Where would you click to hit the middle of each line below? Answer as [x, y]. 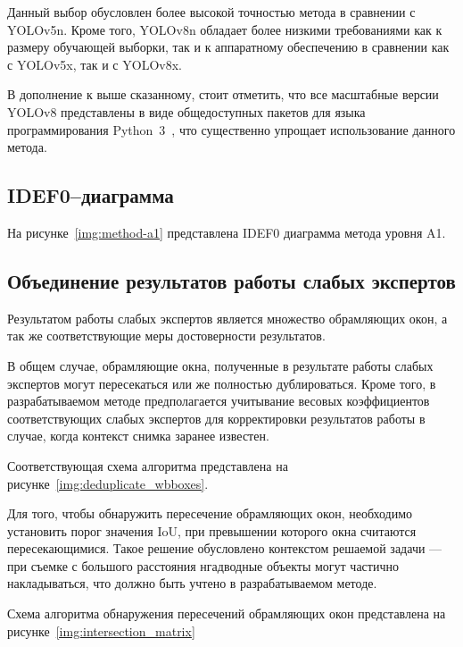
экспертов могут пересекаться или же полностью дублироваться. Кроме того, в [222, 383]
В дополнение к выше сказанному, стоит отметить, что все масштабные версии [223, 94]
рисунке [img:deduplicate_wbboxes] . [108, 483]
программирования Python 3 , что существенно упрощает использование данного [231, 129]
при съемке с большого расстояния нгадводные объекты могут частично [203, 565]
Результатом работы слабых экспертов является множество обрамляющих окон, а [227, 318]
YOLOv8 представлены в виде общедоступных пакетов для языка [186, 111]
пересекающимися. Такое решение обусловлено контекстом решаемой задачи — [225, 548]
